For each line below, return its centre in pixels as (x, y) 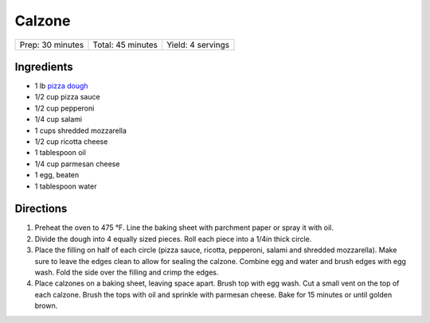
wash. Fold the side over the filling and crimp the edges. (127, 272)
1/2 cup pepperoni (64, 108)
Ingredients (44, 66)
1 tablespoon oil (61, 153)
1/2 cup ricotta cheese (71, 142)
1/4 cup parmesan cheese (77, 164)
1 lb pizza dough (61, 86)
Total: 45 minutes (125, 45)
